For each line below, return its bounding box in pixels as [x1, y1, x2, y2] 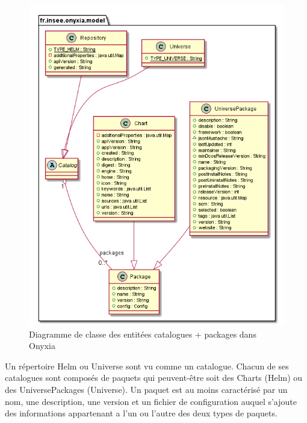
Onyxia [29, 339, 55, 352]
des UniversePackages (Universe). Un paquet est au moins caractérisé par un [5, 383, 288, 396]
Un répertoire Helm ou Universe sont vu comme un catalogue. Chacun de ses [5, 359, 289, 372]
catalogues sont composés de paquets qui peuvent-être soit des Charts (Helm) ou [5, 371, 303, 384]
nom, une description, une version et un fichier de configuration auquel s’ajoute [5, 395, 297, 407]
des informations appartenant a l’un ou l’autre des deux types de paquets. [5, 407, 278, 419]
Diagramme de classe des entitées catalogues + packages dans [29, 327, 256, 340]
